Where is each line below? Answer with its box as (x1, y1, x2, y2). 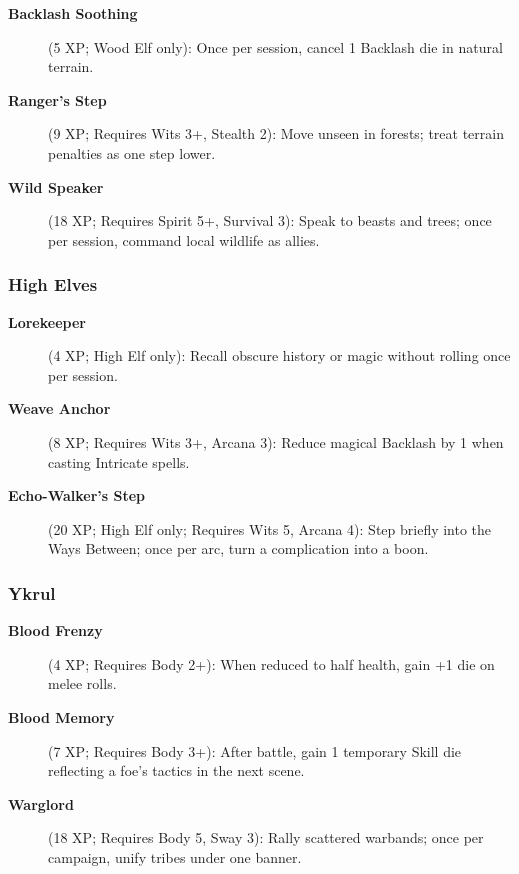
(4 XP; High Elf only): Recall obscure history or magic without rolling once (48, 345, 511, 366)
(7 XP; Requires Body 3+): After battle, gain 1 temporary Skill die (48, 740, 462, 761)
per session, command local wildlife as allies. (48, 229, 320, 250)
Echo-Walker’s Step (8, 485, 146, 506)
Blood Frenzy (8, 620, 103, 641)
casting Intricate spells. (48, 451, 190, 472)
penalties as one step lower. (48, 142, 216, 163)
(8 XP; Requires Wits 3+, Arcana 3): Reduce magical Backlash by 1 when (48, 431, 504, 452)
